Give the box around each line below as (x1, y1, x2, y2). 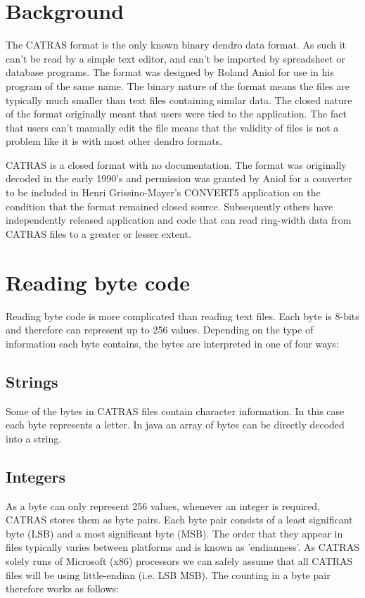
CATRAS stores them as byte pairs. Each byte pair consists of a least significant (6, 512, 353, 527)
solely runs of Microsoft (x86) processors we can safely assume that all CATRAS (6, 553, 353, 568)
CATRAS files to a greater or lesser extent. (6, 226, 191, 241)
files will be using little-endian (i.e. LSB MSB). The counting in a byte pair (6, 567, 331, 582)
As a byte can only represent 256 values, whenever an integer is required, (6, 498, 320, 513)
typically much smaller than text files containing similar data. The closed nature (6, 92, 352, 107)
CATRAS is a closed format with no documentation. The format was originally (6, 157, 347, 172)
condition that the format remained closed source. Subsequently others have (6, 198, 333, 213)
